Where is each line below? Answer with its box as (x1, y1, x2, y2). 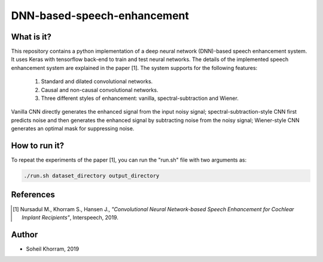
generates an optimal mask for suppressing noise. (11, 125, 135, 132)
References (11, 190, 55, 200)
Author (11, 229, 38, 239)
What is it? (11, 32, 52, 42)
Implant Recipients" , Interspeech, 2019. (22, 214, 119, 221)
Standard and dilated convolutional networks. (41, 78, 153, 85)
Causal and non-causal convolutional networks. (41, 86, 159, 93)
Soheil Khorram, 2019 (26, 245, 80, 252)
